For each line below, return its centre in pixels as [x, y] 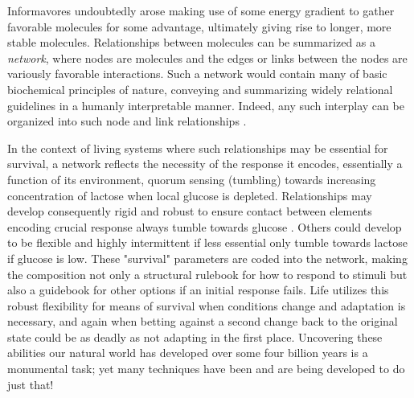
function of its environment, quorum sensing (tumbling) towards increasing [192, 179]
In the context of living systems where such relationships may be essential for [198, 148]
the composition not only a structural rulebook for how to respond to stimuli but [207, 274]
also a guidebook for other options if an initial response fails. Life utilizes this [198, 290]
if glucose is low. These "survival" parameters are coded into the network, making [207, 258]
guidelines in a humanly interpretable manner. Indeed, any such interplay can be [206, 105]
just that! [31, 384]
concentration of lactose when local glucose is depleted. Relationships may [190, 195]
